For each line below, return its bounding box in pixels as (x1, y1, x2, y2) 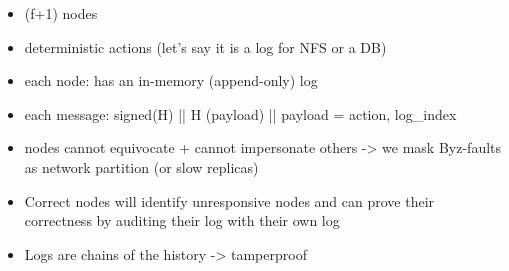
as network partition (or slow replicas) (24, 156, 259, 177)
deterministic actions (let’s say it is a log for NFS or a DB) (24, 36, 387, 57)
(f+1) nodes (24, 3, 98, 23)
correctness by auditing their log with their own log (24, 210, 340, 231)
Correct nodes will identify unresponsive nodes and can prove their (24, 190, 435, 211)
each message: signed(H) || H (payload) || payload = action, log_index (24, 103, 457, 124)
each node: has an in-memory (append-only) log (24, 70, 318, 91)
